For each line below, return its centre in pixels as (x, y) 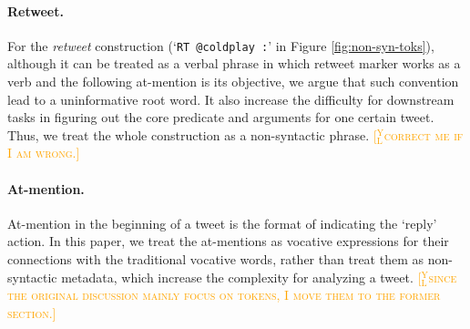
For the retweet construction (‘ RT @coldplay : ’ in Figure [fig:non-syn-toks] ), (221, 45)
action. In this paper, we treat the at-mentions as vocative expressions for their (228, 241)
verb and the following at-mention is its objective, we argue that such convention (233, 82)
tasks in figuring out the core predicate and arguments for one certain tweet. (221, 117)
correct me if (424, 134)
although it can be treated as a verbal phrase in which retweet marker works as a (234, 63)
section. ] (32, 312)
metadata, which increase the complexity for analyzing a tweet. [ (241, 277)
